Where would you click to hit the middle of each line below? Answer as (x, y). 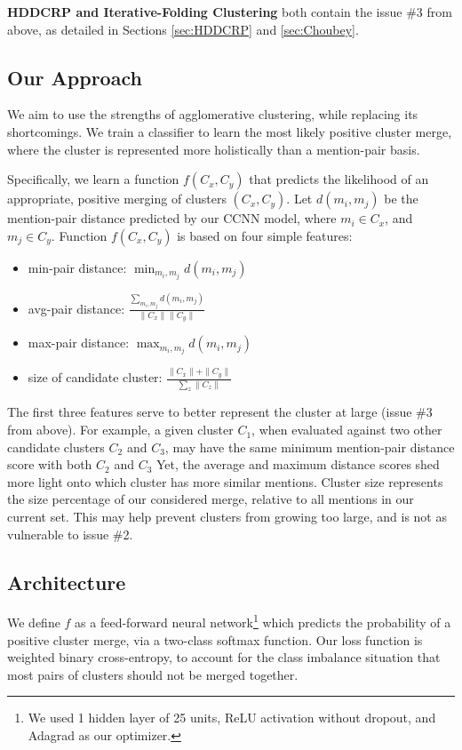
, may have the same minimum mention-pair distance (310, 447)
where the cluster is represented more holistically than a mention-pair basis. (214, 149)
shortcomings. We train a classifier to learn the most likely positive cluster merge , (230, 131)
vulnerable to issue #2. (70, 534)
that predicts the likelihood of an (339, 179)
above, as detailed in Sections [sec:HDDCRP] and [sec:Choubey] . (183, 29)
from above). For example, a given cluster (120, 430)
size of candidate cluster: (95, 377)
